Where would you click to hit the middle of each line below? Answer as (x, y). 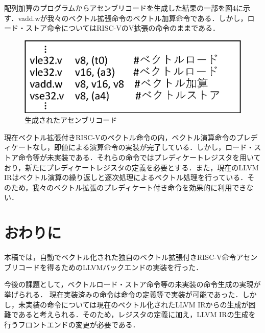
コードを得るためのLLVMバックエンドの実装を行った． (111, 267)
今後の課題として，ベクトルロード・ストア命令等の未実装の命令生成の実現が (132, 284)
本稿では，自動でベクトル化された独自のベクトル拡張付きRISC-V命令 (120, 257)
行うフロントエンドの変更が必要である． (72, 324)
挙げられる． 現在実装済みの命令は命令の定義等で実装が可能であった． (123, 294)
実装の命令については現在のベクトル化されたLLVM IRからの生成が (137, 304)
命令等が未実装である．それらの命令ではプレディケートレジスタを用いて (139, 157)
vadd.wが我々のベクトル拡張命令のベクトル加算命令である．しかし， (133, 18)
